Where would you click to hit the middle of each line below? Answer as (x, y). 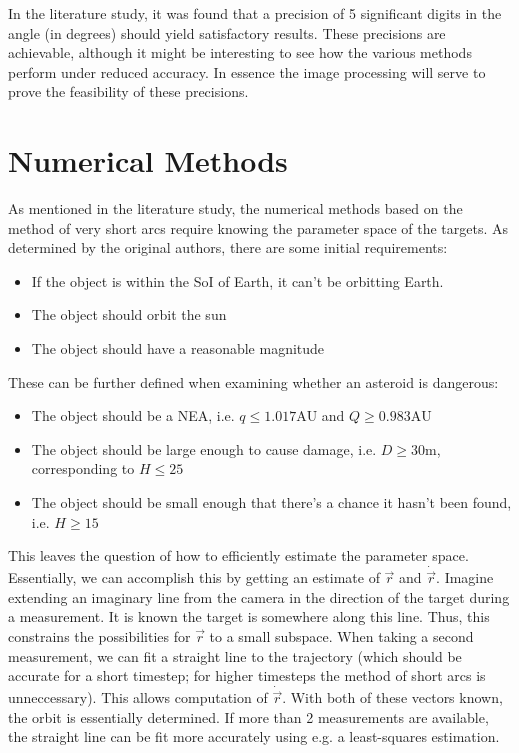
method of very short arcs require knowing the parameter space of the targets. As (258, 227)
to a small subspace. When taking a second (341, 636)
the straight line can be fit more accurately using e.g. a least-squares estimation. (254, 736)
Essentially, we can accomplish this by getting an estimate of (194, 577)
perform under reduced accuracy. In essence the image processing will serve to (247, 71)
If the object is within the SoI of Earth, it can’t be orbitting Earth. (237, 280)
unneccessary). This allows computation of (138, 697)
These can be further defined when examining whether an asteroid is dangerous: (253, 381)
